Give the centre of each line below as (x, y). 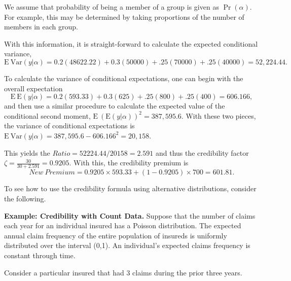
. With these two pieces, (219, 115)
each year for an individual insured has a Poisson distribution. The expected (123, 225)
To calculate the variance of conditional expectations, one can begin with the (124, 78)
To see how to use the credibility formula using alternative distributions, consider (130, 188)
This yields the (27, 152)
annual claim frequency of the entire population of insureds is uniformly (116, 235)
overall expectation (33, 88)
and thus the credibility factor (202, 152)
